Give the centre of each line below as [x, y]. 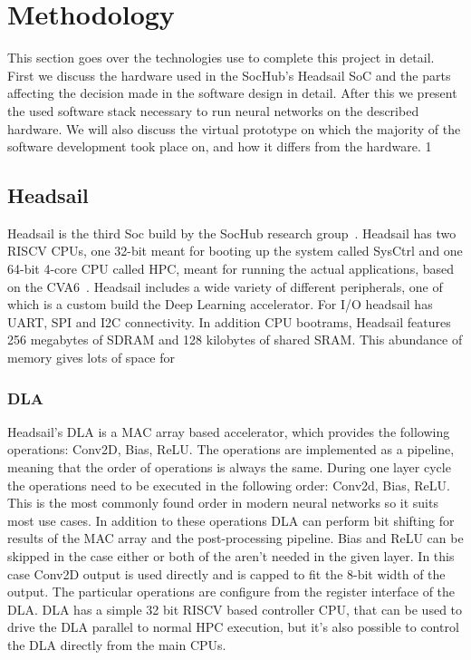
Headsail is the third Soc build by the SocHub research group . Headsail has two [232, 233]
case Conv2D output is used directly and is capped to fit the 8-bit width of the [226, 573]
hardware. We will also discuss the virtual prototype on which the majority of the [234, 128]
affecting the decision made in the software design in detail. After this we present [232, 93]
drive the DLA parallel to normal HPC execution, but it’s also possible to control [233, 627]
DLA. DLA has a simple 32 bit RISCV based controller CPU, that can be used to [235, 609]
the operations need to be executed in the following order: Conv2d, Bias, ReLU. [229, 485]
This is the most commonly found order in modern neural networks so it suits [223, 503]
